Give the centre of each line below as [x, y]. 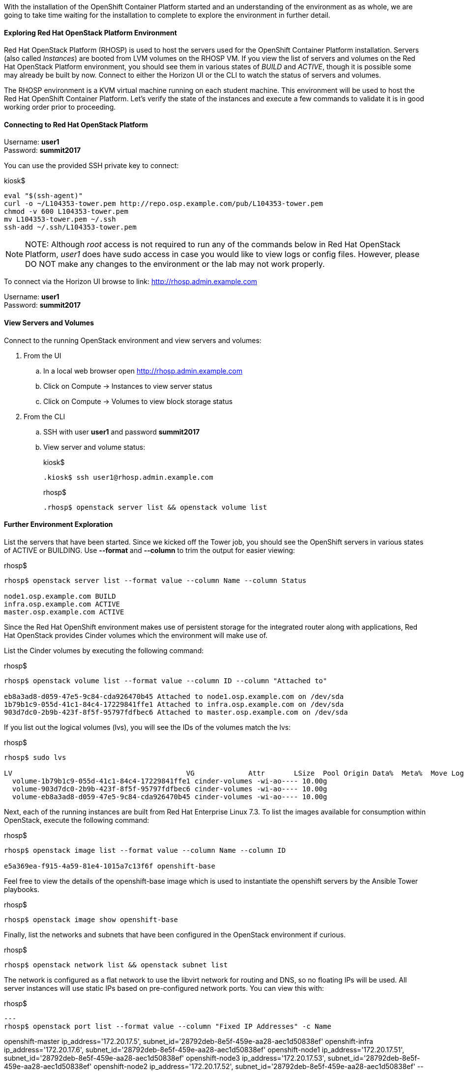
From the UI [43, 355]
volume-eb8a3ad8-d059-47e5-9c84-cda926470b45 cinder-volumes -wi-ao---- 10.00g [170, 797]
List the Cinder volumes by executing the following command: [104, 650]
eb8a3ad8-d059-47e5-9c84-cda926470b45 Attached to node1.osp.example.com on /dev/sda [174, 696]
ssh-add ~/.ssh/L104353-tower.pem [70, 227]
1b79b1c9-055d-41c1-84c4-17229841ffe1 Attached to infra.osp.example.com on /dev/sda [174, 704]
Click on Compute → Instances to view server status [128, 386]
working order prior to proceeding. [60, 107]
